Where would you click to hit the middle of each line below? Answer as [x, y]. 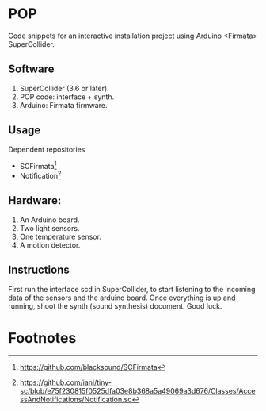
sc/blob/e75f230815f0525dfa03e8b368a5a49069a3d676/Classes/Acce [137, 391]
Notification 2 [40, 175]
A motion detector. [50, 245]
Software [31, 69]
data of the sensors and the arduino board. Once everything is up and [122, 298]
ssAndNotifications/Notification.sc [76, 399]
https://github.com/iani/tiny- [66, 382]
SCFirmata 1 [38, 165]
